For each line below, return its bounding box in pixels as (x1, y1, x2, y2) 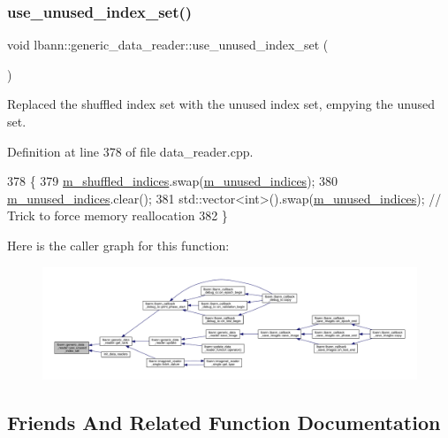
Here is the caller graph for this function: (7, 235, 230, 254)
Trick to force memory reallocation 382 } (7, 206, 228, 225)
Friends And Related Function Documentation (7, 409, 441, 436)
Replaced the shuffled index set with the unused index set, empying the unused (7, 95, 435, 113)
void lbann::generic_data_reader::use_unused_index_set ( (7, 35, 329, 54)
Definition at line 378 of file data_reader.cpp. (7, 142, 254, 160)
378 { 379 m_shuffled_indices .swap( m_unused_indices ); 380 (7, 172, 338, 190)
